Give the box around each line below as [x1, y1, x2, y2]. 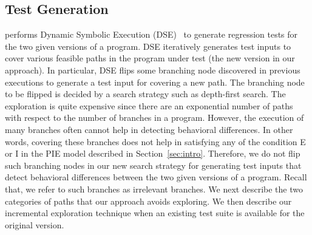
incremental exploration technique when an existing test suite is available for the [5, 206, 305, 219]
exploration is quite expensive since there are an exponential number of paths [5, 99, 293, 112]
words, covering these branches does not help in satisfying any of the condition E [5, 135, 306, 148]
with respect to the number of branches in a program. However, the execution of [5, 111, 304, 124]
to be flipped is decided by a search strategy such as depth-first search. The [5, 87, 286, 100]
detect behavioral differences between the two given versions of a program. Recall [5, 171, 307, 183]
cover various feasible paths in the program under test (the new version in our [5, 52, 295, 64]
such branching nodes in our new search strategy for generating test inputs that [5, 158, 302, 171]
